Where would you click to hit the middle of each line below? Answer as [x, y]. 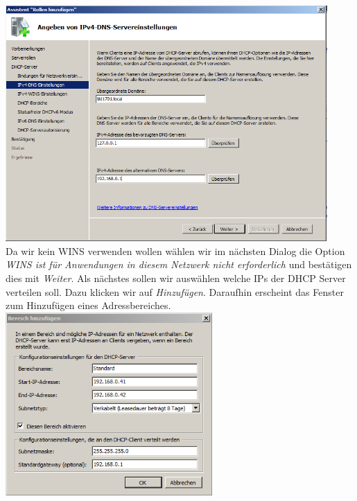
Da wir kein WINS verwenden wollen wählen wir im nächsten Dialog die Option [175, 250]
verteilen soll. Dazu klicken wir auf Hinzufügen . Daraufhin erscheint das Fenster [175, 291]
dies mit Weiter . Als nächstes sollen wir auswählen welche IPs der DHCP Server [176, 278]
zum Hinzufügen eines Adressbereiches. [88, 305]
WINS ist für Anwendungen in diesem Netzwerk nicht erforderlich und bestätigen [179, 264]
